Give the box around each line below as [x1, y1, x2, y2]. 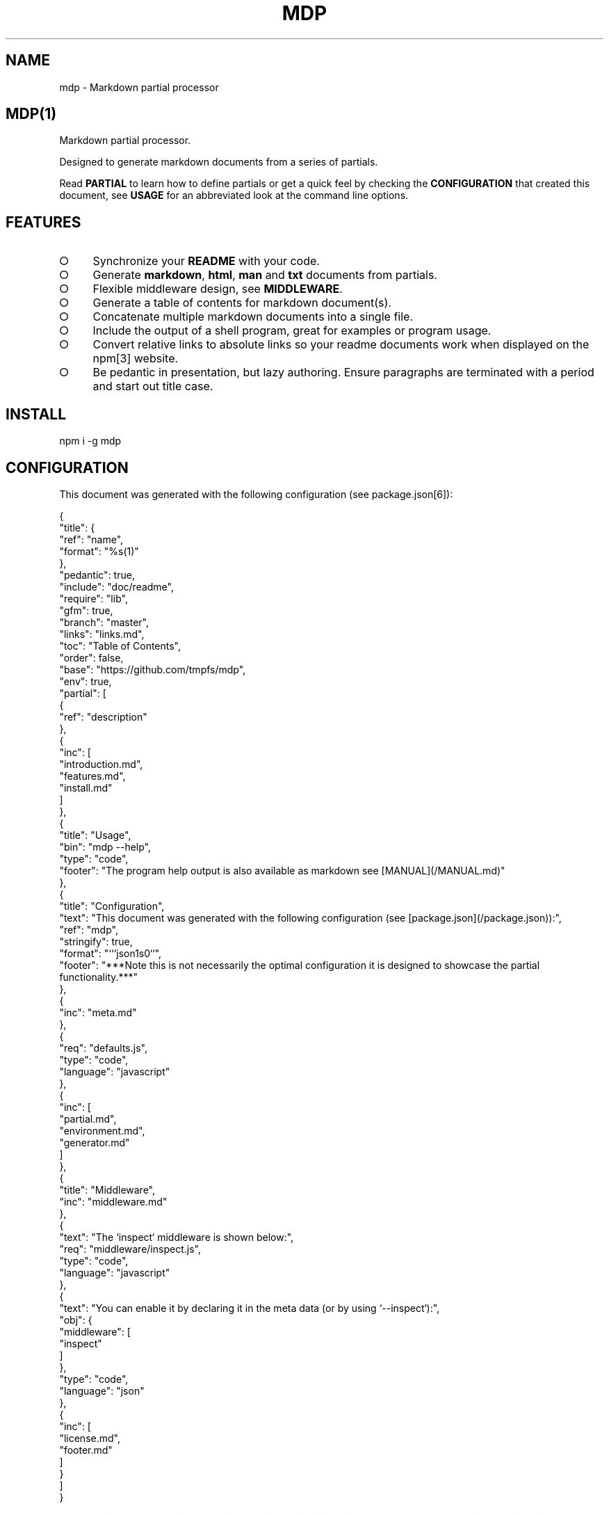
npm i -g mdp [59, 435, 122, 447]
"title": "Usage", [59, 828, 131, 841]
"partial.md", [59, 1112, 117, 1125]
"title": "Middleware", [59, 1183, 156, 1196]
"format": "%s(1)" [59, 545, 139, 557]
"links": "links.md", [59, 627, 145, 640]
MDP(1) [6, 105, 57, 123]
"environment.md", [59, 1124, 145, 1137]
